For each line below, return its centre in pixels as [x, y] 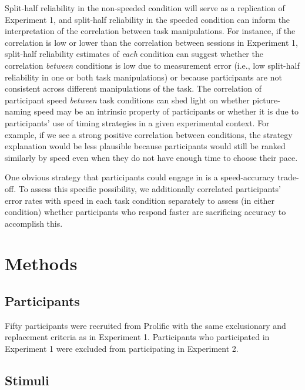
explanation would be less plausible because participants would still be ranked [145, 146]
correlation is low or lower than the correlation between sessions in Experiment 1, [151, 42]
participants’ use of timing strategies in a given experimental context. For [137, 122]
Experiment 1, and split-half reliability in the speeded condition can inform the [148, 19]
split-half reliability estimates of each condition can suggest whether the [134, 54]
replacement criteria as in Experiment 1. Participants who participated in [137, 337]
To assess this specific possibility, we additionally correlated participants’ [150, 188]
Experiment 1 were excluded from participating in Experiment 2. [122, 349]
